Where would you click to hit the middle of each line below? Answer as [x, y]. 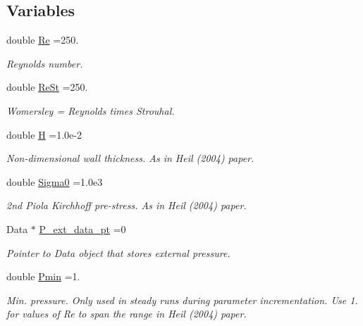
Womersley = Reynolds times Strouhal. [91, 110]
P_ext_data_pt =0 [82, 228]
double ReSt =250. [47, 87]
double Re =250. [43, 40]
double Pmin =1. [43, 276]
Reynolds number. [45, 63]
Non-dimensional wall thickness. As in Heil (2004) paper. [130, 158]
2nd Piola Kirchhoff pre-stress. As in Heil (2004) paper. [127, 205]
